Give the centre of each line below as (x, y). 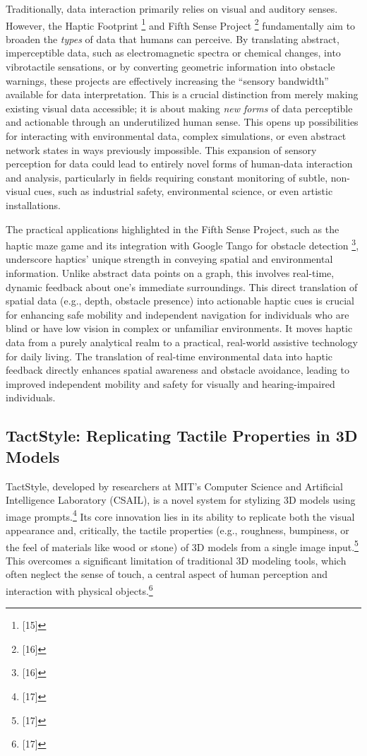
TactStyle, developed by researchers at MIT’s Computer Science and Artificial (174, 486)
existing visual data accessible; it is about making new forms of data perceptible (179, 108)
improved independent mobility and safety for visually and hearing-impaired (170, 383)
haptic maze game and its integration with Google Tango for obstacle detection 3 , (182, 244)
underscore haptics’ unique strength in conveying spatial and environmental (169, 259)
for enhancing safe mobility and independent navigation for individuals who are (178, 314)
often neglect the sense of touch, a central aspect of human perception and (167, 574)
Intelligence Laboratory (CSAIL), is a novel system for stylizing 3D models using (181, 500)
